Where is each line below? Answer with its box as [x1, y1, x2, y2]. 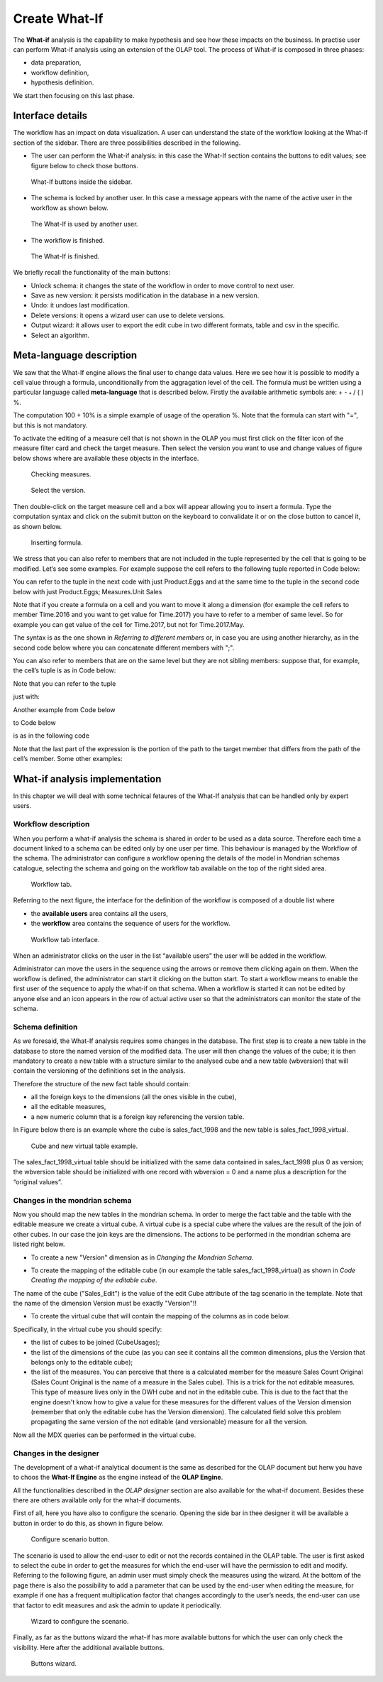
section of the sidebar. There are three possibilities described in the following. [13, 138, 241, 147]
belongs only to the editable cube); [30, 1358, 133, 1367]
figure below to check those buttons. [30, 161, 138, 170]
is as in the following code [13, 731, 90, 740]
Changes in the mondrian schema [13, 1195, 132, 1205]
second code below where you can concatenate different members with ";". [13, 643, 235, 652]
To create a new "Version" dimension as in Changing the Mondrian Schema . [30, 1253, 254, 1262]
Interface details [13, 110, 88, 122]
